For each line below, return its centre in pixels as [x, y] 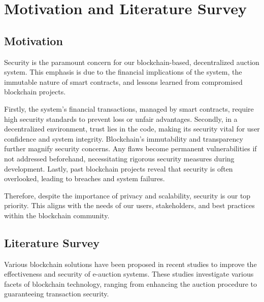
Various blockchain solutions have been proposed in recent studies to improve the [130, 264]
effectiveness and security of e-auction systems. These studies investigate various [129, 274]
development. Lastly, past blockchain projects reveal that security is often [119, 168]
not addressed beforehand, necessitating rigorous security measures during [119, 158]
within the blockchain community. [57, 215]
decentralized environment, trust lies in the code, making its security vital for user [132, 129]
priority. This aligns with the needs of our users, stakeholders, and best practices [129, 205]
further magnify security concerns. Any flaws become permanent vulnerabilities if [130, 148]
